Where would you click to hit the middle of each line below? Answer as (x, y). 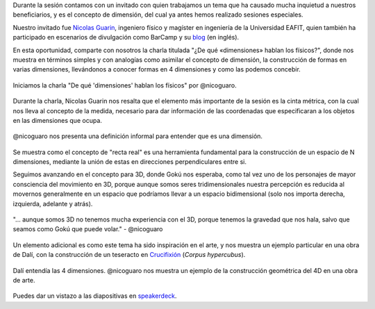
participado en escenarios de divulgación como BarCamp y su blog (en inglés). (126, 37)
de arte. (24, 280)
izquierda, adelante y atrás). (53, 203)
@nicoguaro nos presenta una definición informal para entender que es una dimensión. (138, 136)
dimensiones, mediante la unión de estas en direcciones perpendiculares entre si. (130, 162)
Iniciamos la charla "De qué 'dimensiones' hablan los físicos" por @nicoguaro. (125, 85)
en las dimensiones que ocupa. (57, 120)
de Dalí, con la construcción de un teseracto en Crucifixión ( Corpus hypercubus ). (129, 255)
